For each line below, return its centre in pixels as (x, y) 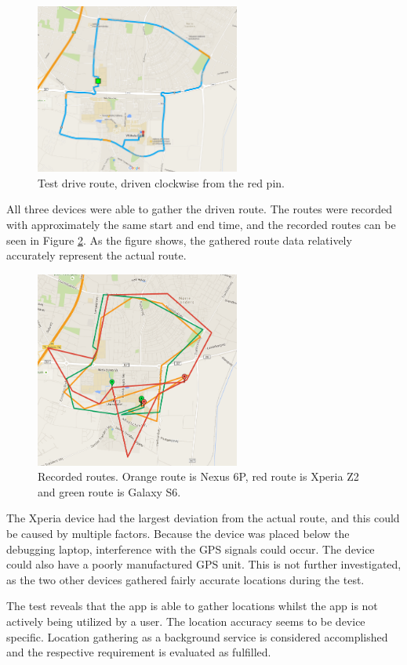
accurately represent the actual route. (96, 255)
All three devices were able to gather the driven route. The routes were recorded (199, 209)
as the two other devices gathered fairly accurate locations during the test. (185, 579)
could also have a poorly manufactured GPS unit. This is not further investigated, (204, 564)
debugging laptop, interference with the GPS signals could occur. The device (191, 549)
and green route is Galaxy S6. (109, 491)
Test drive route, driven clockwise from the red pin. (161, 182)
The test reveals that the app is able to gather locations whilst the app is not (192, 606)
